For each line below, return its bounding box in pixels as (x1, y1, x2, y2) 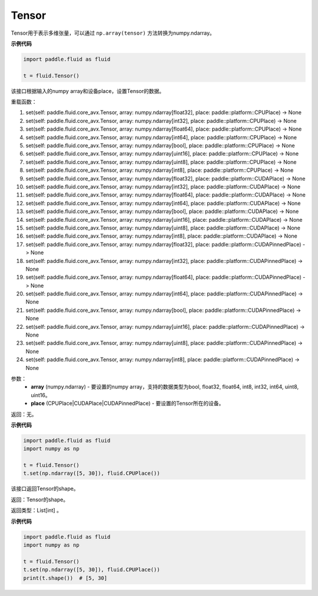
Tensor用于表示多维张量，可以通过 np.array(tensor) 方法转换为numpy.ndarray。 (11, 29, 215, 36)
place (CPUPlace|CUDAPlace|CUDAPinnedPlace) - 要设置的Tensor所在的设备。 (31, 400, 224, 407)
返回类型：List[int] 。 (11, 507, 62, 514)
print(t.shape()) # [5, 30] (23, 574, 108, 581)
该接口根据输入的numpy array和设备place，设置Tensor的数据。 (11, 87, 165, 94)
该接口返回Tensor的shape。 (11, 485, 79, 492)
